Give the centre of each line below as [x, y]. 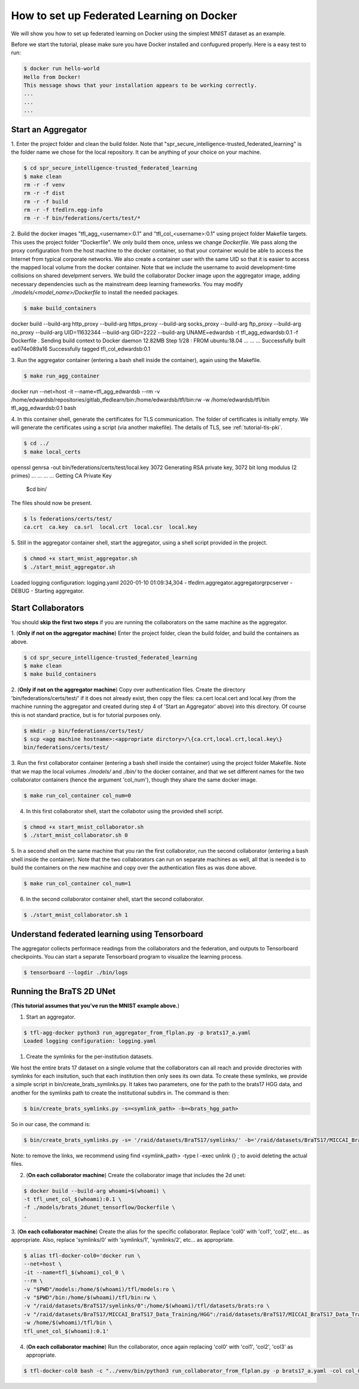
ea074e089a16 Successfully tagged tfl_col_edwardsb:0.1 [81, 349]
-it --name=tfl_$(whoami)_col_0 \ [74, 1272]
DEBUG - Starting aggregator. [48, 591]
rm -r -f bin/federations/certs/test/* [82, 218]
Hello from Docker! [52, 77]
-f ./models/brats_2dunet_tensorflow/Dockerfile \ [100, 1208]
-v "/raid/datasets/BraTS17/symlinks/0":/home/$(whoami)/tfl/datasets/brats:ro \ [147, 1306]
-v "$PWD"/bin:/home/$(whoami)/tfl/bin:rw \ [90, 1297]
